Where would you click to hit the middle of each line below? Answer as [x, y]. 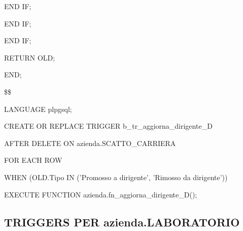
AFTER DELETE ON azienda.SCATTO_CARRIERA [90, 143]
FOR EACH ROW [33, 160]
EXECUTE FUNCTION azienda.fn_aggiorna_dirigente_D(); [101, 194]
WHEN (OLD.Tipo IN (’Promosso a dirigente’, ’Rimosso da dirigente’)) [116, 177]
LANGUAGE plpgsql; [38, 109]
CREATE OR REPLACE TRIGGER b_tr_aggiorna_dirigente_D [108, 126]
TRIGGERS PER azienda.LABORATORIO [122, 222]
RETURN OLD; [30, 57]
